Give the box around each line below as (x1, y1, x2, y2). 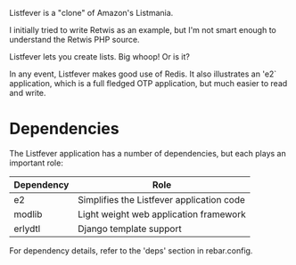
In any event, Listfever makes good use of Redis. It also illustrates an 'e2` (9, 68, 277, 79)
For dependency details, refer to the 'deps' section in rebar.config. (9, 245, 253, 256)
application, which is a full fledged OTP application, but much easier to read (9, 78, 288, 88)
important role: (9, 157, 64, 168)
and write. (9, 88, 46, 98)
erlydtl (13, 222, 41, 235)
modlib (13, 208, 43, 221)
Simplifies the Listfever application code (78, 193, 245, 205)
